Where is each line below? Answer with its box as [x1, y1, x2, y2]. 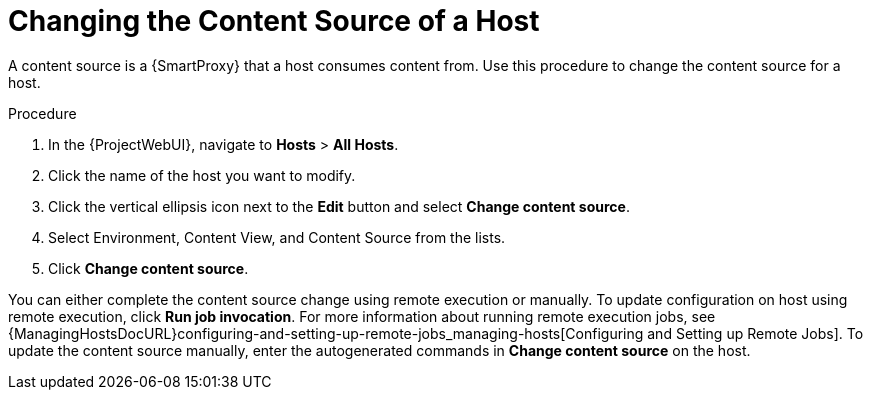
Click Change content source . [48, 259, 249, 277]
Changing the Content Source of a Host [8, 4, 540, 38]
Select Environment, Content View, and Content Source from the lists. [48, 228, 506, 246]
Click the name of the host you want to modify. [48, 166, 356, 184]
